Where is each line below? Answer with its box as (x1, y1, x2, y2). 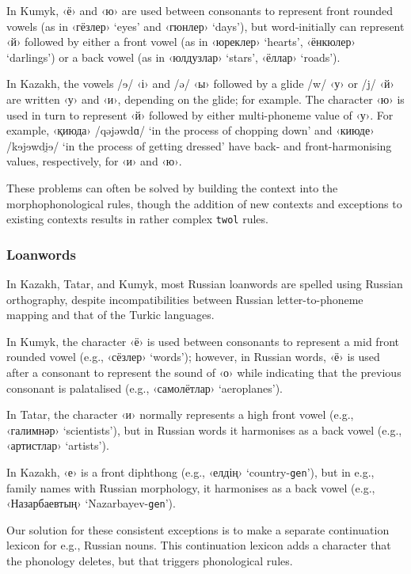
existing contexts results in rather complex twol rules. (6, 211, 268, 227)
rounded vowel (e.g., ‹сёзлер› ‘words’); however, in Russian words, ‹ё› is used (6, 348, 380, 365)
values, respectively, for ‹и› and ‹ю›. (6, 153, 182, 169)
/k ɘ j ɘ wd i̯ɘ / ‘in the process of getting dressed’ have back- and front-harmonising (6, 137, 392, 154)
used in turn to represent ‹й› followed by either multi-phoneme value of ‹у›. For (6, 106, 394, 123)
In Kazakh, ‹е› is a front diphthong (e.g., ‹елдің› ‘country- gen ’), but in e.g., (6, 463, 375, 480)
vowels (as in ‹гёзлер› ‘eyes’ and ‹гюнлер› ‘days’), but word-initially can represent (6, 17, 405, 34)
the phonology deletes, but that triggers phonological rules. (6, 553, 293, 569)
